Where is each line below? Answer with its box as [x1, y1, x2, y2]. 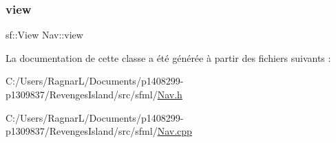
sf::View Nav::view [6, 27, 83, 42]
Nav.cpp [157, 124, 192, 138]
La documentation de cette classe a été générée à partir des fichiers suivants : [6, 50, 331, 65]
